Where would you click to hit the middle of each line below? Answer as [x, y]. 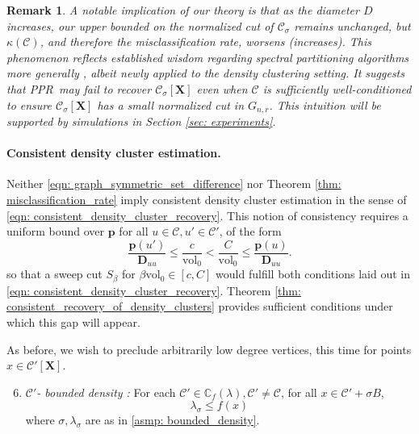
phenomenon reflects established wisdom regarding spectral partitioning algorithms [208, 57]
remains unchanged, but [352, 25]
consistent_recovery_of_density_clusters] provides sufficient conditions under [200, 306]
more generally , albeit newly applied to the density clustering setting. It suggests [205, 73]
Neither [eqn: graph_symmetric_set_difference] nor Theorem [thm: [174, 184]
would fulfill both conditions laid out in [313, 274]
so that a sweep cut [54, 274]
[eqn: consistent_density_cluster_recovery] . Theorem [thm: [154, 290]
